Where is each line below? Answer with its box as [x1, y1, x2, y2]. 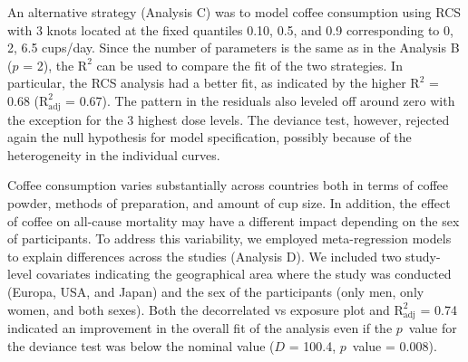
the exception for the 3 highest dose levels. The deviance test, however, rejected [7, 110, 450, 129]
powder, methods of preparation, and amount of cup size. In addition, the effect [7, 194, 451, 213]
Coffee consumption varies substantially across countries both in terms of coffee [7, 176, 449, 195]
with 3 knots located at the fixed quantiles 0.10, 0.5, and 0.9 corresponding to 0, [7, 20, 453, 39]
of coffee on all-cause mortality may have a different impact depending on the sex [7, 211, 460, 230]
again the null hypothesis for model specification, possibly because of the [7, 128, 412, 147]
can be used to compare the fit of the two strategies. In [96, 55, 403, 74]
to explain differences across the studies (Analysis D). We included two [7, 246, 402, 265]
